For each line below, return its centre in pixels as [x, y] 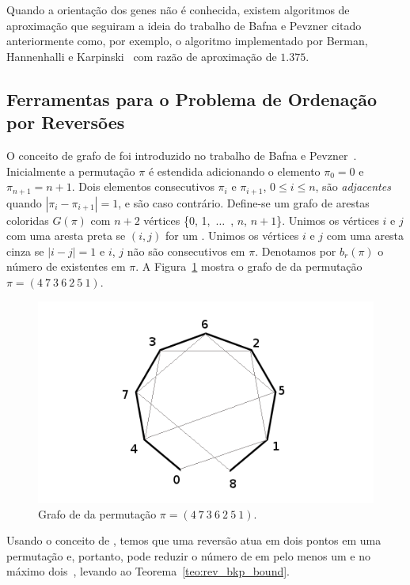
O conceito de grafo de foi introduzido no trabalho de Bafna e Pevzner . [182, 155]
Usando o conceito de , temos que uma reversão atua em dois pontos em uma [194, 540]
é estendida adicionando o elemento [234, 171]
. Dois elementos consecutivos [143, 186]
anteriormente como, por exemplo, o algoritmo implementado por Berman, [187, 41]
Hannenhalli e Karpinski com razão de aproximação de [142, 56]
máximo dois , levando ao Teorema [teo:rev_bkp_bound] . [148, 571]
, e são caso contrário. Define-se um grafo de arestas [244, 202]
